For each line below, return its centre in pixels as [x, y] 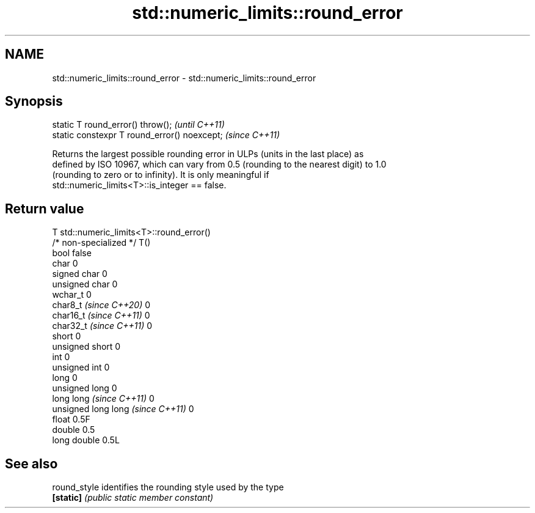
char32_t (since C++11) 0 [102, 326]
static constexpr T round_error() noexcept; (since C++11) [166, 135]
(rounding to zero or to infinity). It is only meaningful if [161, 175]
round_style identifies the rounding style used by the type [168, 487]
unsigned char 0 [85, 284]
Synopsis [34, 101]
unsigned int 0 [81, 367]
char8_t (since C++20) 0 [101, 305]
